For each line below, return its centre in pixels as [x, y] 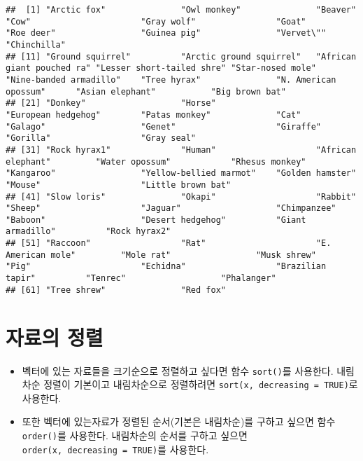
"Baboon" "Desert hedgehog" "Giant [156, 220]
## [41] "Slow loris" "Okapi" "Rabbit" [181, 197]
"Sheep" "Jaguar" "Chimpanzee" [171, 208]
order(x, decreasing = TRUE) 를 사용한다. [115, 449]
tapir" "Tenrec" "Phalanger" [141, 278]
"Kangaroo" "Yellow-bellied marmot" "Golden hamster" [181, 173]
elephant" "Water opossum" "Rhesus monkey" [156, 161]
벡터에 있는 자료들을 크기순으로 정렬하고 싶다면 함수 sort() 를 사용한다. [178, 370]
